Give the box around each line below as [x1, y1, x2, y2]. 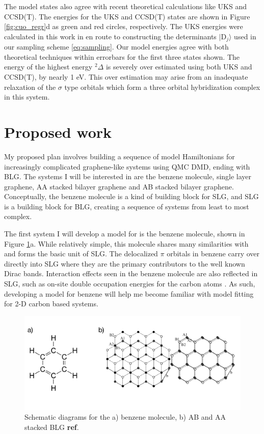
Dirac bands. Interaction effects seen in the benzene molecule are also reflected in [4, 268, 258, 279]
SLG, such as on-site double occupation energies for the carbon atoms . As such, [4, 278, 255, 289]
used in [234, 31, 256, 41]
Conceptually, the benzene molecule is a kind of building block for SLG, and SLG [4, 191, 259, 202]
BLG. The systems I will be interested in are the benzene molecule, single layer [4, 171, 252, 182]
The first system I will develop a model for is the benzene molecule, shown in [4, 228, 245, 239]
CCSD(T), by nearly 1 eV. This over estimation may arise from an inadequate [4, 71, 248, 82]
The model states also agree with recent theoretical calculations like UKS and [4, 1, 247, 11]
